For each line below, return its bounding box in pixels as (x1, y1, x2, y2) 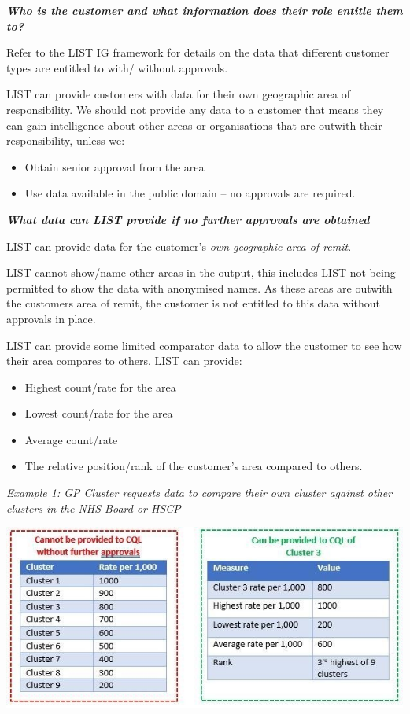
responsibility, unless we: (6, 132, 125, 149)
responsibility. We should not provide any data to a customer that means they (6, 101, 384, 117)
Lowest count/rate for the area (24, 405, 173, 421)
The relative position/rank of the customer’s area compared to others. (24, 458, 363, 474)
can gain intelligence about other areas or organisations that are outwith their (6, 116, 382, 133)
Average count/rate (24, 431, 118, 447)
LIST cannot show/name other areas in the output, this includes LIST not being (6, 264, 396, 281)
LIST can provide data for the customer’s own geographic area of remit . (6, 237, 352, 254)
